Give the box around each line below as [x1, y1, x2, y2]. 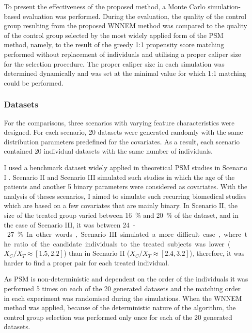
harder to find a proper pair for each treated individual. [4, 257, 170, 267]
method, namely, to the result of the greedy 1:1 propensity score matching [4, 39, 224, 50]
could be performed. [4, 77, 63, 88]
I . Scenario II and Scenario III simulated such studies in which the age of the [4, 172, 235, 182]
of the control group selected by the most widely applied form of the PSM [4, 30, 224, 40]
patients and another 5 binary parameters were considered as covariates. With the [4, 181, 248, 192]
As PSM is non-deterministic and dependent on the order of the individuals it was [4, 274, 248, 284]
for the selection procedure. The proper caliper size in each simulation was [4, 58, 225, 69]
